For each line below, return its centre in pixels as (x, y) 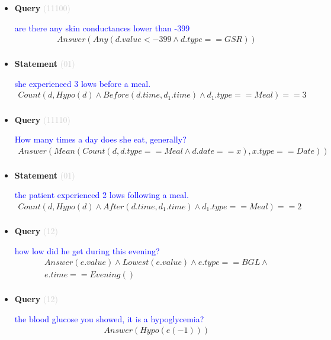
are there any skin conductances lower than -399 (102, 27)
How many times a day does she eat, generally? (100, 139)
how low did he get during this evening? (87, 250)
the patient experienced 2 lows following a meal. (102, 195)
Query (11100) (42, 8)
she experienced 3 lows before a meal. (83, 83)
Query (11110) (42, 119)
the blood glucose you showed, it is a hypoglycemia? (109, 318)
